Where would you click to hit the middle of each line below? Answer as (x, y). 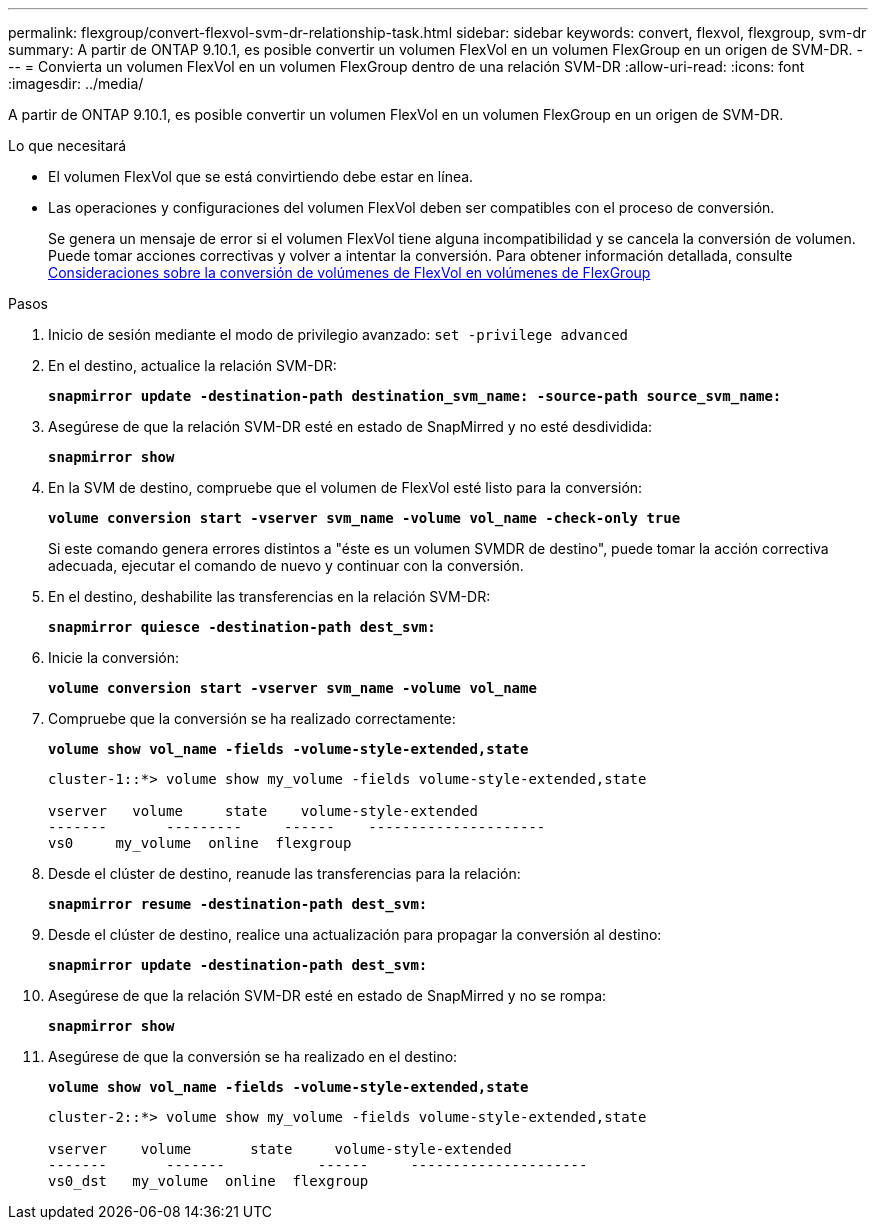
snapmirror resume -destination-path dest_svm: (238, 904)
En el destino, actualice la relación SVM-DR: (192, 365)
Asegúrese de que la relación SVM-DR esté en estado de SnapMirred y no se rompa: (327, 995)
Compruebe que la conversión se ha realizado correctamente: (252, 718)
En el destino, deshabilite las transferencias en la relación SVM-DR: (269, 596)
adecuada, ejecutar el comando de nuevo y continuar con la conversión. (286, 565)
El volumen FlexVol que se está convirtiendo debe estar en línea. (261, 176)
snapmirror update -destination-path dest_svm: (238, 965)
